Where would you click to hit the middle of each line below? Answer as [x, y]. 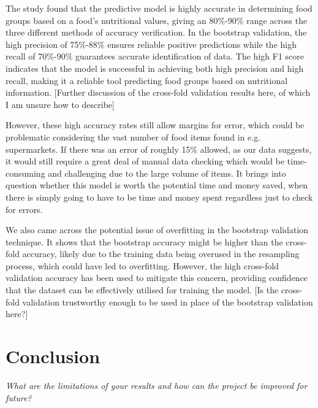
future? [19, 397]
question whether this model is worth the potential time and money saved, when [157, 185]
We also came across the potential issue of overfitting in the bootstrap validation [157, 230]
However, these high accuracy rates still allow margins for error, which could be [155, 125]
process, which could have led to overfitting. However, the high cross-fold [142, 265]
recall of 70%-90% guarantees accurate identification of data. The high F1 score [155, 56]
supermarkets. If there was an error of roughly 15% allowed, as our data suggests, [159, 149]
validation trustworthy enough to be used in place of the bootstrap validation [168, 302]
